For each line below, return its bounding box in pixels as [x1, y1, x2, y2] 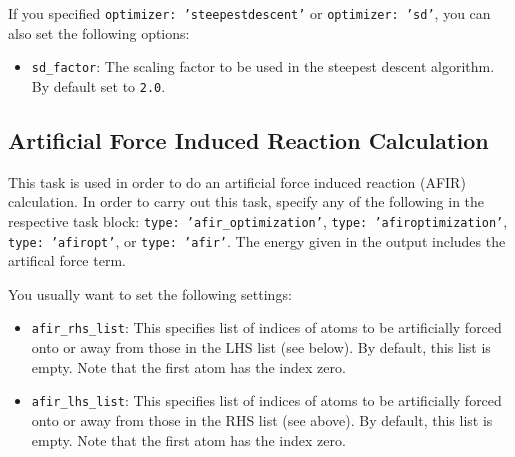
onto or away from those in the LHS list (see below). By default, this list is [31, 337, 491, 358]
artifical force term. [8, 250, 126, 271]
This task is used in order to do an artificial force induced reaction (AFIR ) [8, 171, 466, 192]
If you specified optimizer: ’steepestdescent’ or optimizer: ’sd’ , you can [8, 3, 491, 23]
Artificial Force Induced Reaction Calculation [8, 124, 489, 155]
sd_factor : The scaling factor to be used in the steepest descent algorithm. [31, 56, 495, 77]
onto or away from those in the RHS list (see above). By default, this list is [31, 409, 493, 430]
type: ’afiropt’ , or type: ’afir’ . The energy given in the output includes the [8, 230, 506, 251]
